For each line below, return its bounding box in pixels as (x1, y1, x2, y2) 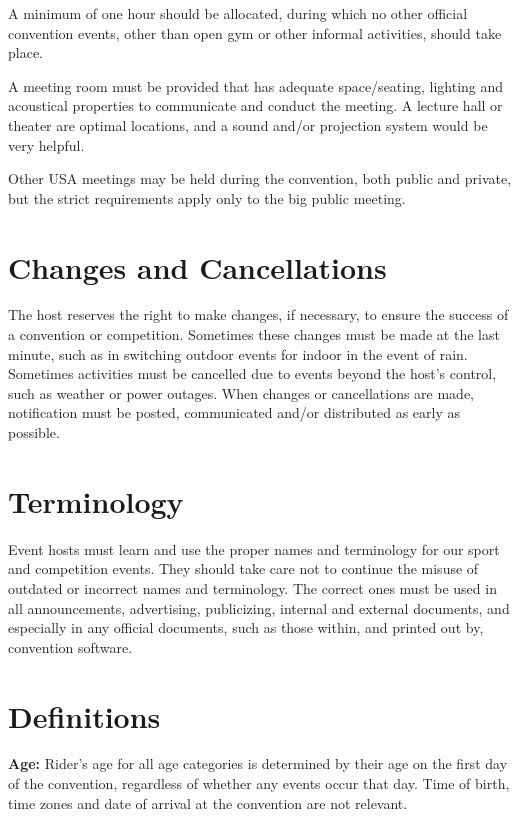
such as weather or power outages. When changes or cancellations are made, (8, 382, 475, 403)
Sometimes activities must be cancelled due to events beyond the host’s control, (8, 363, 497, 384)
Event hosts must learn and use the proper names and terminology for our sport (8, 538, 500, 559)
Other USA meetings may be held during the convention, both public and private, (8, 168, 512, 189)
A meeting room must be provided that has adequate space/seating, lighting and (8, 75, 504, 96)
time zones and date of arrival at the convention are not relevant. (8, 792, 408, 813)
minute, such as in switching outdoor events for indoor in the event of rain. (8, 343, 468, 364)
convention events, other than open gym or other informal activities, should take (8, 22, 502, 43)
